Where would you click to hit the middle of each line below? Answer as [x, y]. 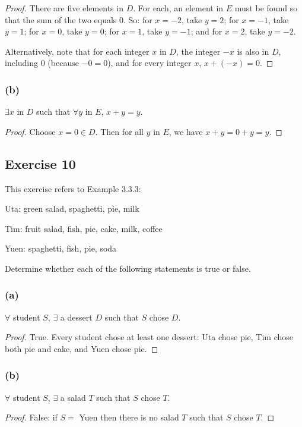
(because [63, 63]
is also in [253, 51]
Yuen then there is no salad [129, 417]
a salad [73, 397]
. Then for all [119, 131]
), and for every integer [150, 63]
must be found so [266, 8]
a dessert [76, 317]
